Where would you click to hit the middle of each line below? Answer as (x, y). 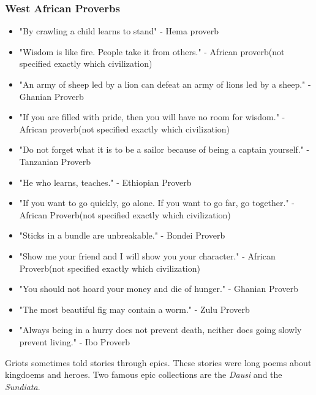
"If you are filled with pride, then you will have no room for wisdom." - (152, 117)
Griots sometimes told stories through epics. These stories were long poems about (158, 362)
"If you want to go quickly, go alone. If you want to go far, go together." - (157, 203)
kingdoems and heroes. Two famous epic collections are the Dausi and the (144, 374)
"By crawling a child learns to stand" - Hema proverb (119, 31)
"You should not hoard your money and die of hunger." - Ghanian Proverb (159, 289)
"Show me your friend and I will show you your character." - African (147, 255)
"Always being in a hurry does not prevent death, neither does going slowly (160, 330)
